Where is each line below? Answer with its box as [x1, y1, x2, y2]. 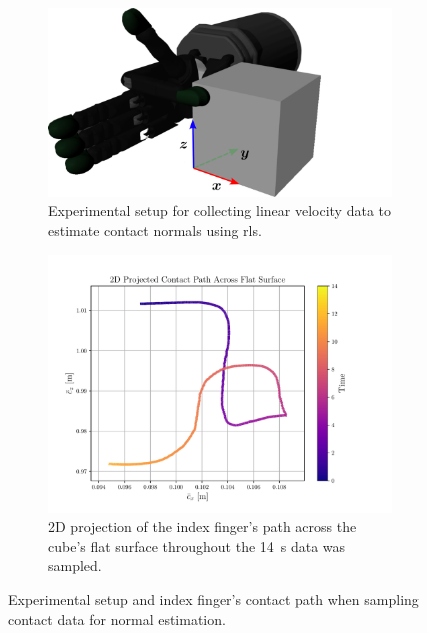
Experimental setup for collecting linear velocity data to [48, 200, 392, 221]
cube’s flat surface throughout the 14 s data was [48, 535, 346, 556]
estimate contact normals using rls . [48, 219, 262, 240]
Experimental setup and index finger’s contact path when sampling [8, 588, 419, 609]
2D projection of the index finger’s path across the [48, 516, 357, 537]
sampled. [48, 555, 102, 576]
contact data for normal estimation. [8, 608, 226, 629]
